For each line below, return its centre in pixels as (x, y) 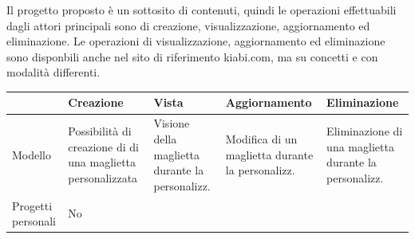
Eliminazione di (365, 131)
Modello (32, 154)
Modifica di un (261, 138)
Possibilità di (100, 131)
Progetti (32, 205)
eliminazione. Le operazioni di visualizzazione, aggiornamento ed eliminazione (196, 41)
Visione (172, 123)
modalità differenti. (53, 72)
